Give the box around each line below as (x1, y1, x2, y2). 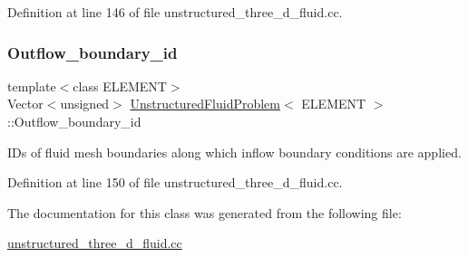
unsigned (60, 94, 110, 113)
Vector (7, 94, 44, 113)
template (7, 76, 56, 95)
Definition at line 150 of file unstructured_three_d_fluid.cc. (7, 173, 343, 192)
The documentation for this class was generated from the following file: (7, 203, 402, 222)
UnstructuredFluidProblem (130, 94, 280, 113)
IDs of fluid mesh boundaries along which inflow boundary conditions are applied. (7, 142, 462, 161)
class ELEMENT (73, 76, 167, 95)
